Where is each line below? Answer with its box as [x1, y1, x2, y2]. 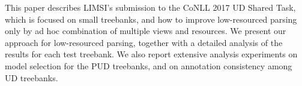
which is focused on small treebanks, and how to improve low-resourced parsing [5, 13, 297, 25]
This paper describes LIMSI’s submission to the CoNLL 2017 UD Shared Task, [5, 1, 296, 13]
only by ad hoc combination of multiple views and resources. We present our [5, 24, 286, 37]
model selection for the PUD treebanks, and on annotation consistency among [5, 59, 292, 72]
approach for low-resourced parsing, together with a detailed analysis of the [5, 36, 283, 48]
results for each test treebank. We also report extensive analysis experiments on [5, 48, 298, 60]
